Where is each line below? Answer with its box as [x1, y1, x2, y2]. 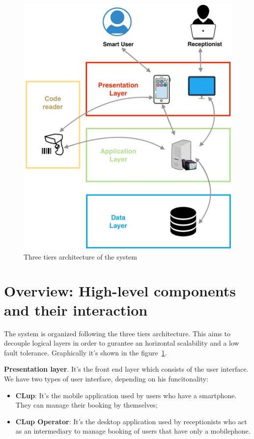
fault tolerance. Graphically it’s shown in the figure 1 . [4, 347, 167, 357]
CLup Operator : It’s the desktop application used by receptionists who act [15, 416, 247, 426]
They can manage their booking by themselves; [15, 400, 158, 410]
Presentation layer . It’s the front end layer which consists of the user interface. [4, 364, 249, 374]
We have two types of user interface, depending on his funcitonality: [4, 374, 209, 384]
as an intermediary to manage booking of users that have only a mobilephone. [15, 426, 251, 436]
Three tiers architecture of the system [24, 251, 137, 262]
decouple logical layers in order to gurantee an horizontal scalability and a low [4, 338, 239, 348]
